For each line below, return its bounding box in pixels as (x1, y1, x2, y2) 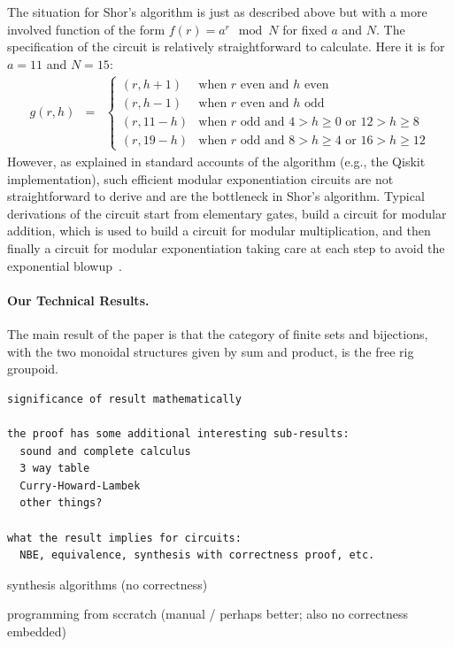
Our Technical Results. (7, 290, 150, 309)
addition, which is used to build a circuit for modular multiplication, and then (7, 221, 431, 240)
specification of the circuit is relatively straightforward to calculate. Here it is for (7, 37, 445, 56)
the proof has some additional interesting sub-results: (7, 427, 350, 440)
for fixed (282, 19, 327, 38)
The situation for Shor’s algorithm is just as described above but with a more (7, 3, 427, 20)
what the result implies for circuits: (7, 531, 242, 544)
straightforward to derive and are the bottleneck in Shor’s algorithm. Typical (7, 187, 425, 205)
